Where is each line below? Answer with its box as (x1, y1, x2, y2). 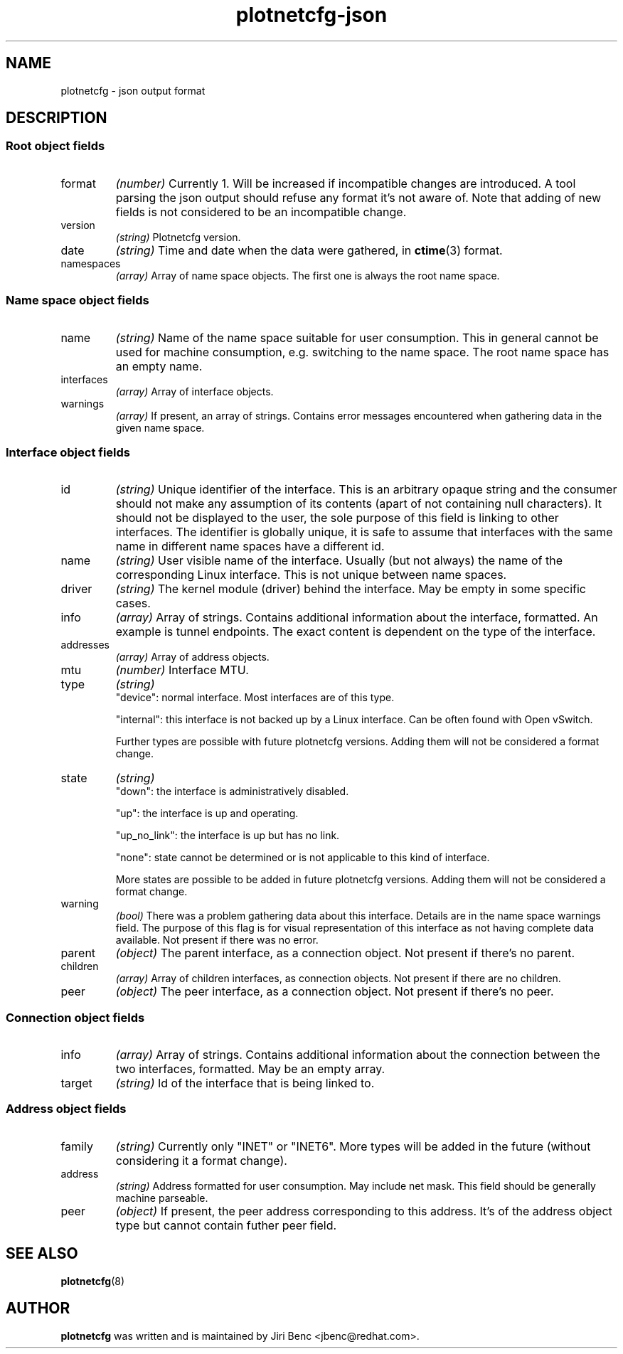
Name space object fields (6, 293, 149, 308)
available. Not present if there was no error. (115, 934, 319, 947)
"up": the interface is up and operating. (115, 807, 299, 820)
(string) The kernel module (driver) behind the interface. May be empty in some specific (115, 582, 586, 597)
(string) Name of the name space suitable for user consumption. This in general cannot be (115, 330, 599, 345)
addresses (60, 639, 110, 651)
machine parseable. (115, 1191, 208, 1204)
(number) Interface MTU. (115, 663, 249, 678)
